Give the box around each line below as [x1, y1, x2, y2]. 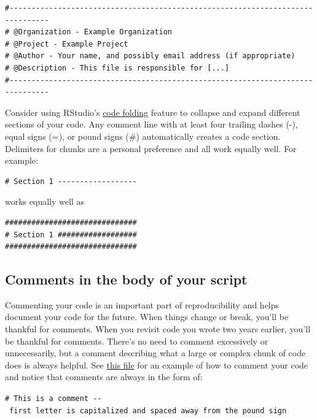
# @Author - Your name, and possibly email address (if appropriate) [5, 52, 295, 61]
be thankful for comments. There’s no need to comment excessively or [5, 334, 268, 347]
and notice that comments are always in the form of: [5, 370, 203, 383]
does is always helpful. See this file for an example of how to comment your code [5, 358, 308, 371]
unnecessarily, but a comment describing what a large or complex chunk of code [5, 346, 306, 359]
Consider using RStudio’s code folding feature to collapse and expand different [5, 105, 300, 118]
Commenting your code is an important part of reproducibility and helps [5, 298, 280, 311]
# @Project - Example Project [5, 39, 128, 48]
